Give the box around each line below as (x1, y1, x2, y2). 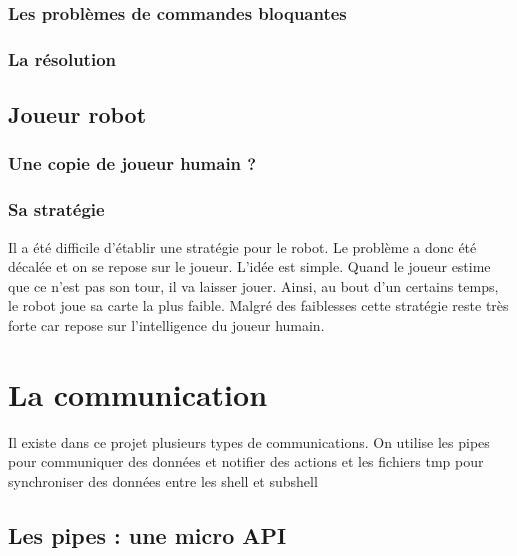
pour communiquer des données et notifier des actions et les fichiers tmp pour (8, 451, 484, 472)
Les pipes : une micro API (8, 519, 287, 550)
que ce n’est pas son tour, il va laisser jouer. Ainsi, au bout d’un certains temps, (8, 275, 499, 296)
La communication (8, 373, 268, 414)
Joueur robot (8, 99, 147, 130)
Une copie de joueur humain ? (8, 151, 257, 176)
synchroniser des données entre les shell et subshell (8, 470, 318, 491)
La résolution (8, 46, 117, 71)
